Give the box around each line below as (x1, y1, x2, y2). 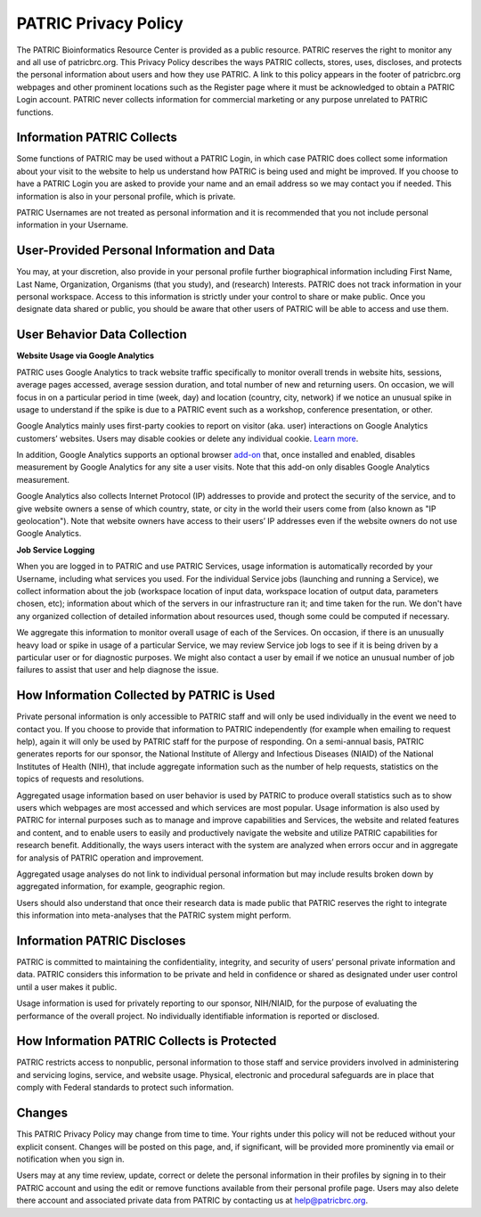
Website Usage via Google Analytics (16, 350, 155, 361)
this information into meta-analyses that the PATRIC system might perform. (16, 910, 291, 921)
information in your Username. (16, 219, 129, 231)
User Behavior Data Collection (16, 327, 187, 342)
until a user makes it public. (16, 981, 118, 992)
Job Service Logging (16, 544, 95, 555)
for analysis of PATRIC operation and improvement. (16, 852, 204, 863)
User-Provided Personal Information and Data (16, 243, 275, 258)
